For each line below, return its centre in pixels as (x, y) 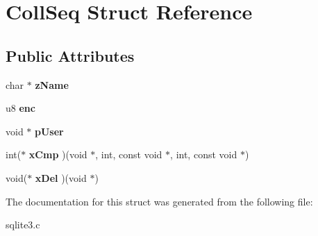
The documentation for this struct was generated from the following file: (159, 201)
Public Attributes (70, 55)
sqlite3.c (23, 225)
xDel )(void (61, 177)
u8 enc (20, 108)
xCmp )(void (58, 154)
